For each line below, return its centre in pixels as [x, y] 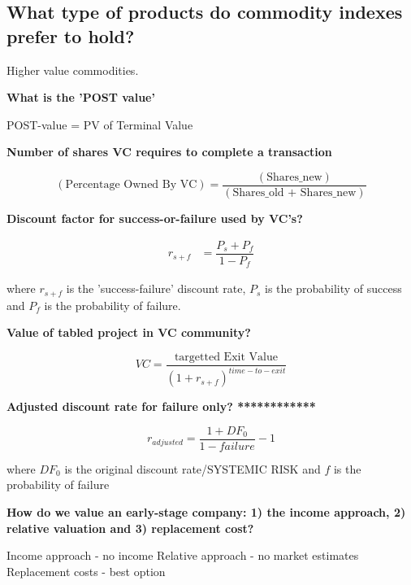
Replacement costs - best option [86, 571]
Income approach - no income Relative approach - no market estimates [183, 555]
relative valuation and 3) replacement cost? [130, 528]
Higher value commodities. [73, 70]
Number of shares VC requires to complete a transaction [169, 152]
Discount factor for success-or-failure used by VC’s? [155, 218]
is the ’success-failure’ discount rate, [156, 288]
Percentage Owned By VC [131, 185]
